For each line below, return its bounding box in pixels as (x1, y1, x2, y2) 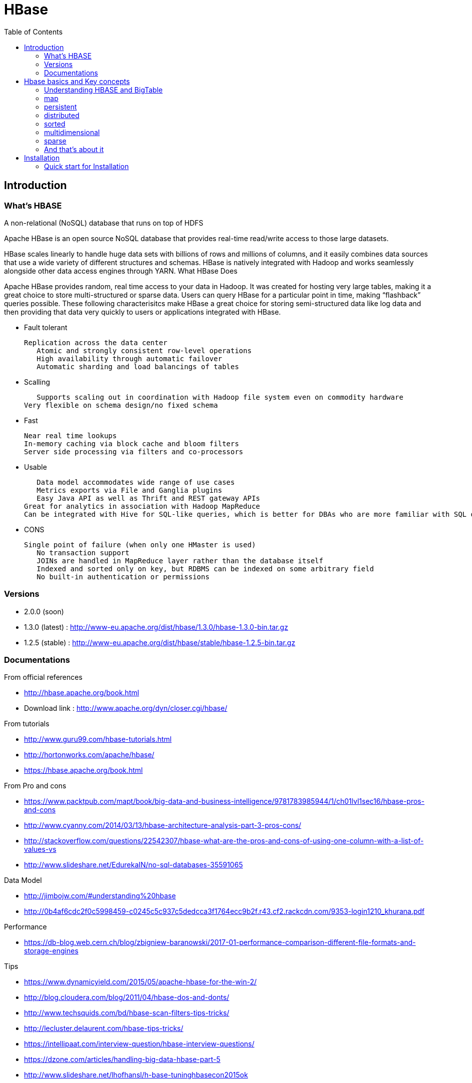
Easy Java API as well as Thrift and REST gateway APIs (36, 494, 260, 502)
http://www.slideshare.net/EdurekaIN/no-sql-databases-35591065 (24, 860, 243, 869)
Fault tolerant (24, 323, 67, 332)
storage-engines (24, 946, 78, 955)
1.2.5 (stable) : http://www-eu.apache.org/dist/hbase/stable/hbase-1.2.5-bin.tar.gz (24, 638, 295, 647)
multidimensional (44, 128, 100, 137)
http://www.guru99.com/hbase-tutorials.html (24, 735, 172, 744)
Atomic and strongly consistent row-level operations (36, 346, 252, 355)
